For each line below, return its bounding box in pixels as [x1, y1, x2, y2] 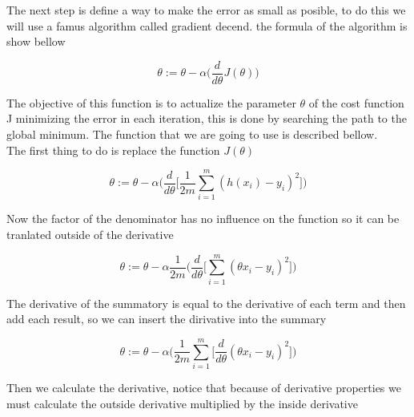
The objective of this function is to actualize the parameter [6, 94, 296, 111]
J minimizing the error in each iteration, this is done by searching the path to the [6, 110, 407, 127]
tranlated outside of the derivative [6, 225, 174, 242]
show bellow [6, 33, 66, 50]
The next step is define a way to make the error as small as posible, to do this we [6, 2, 406, 18]
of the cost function [308, 94, 404, 111]
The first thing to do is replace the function [6, 141, 220, 158]
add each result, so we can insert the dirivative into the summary [6, 310, 327, 327]
